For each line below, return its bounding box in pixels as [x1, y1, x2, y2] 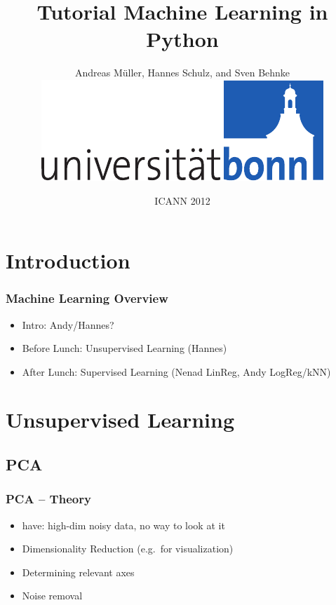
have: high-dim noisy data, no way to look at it [22, 517, 225, 532]
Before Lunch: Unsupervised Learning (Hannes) [22, 341, 227, 355]
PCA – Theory [6, 490, 91, 508]
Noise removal [22, 588, 83, 603]
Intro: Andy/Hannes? [22, 317, 114, 332]
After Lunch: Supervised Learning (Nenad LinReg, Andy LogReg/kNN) [22, 364, 331, 379]
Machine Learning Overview [6, 290, 168, 307]
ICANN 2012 [154, 193, 210, 208]
